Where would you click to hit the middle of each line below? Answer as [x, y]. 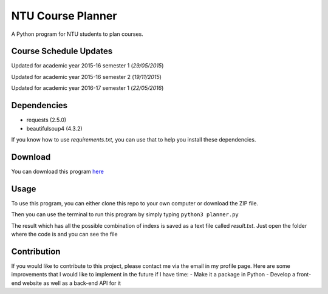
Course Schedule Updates [62, 51]
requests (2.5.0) [46, 120]
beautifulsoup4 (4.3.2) [54, 128]
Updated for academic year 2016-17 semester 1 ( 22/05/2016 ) [87, 88]
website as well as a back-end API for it [72, 283]
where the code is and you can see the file [64, 234]
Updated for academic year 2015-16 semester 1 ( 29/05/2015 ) [87, 66]
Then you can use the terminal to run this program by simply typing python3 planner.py [125, 214]
